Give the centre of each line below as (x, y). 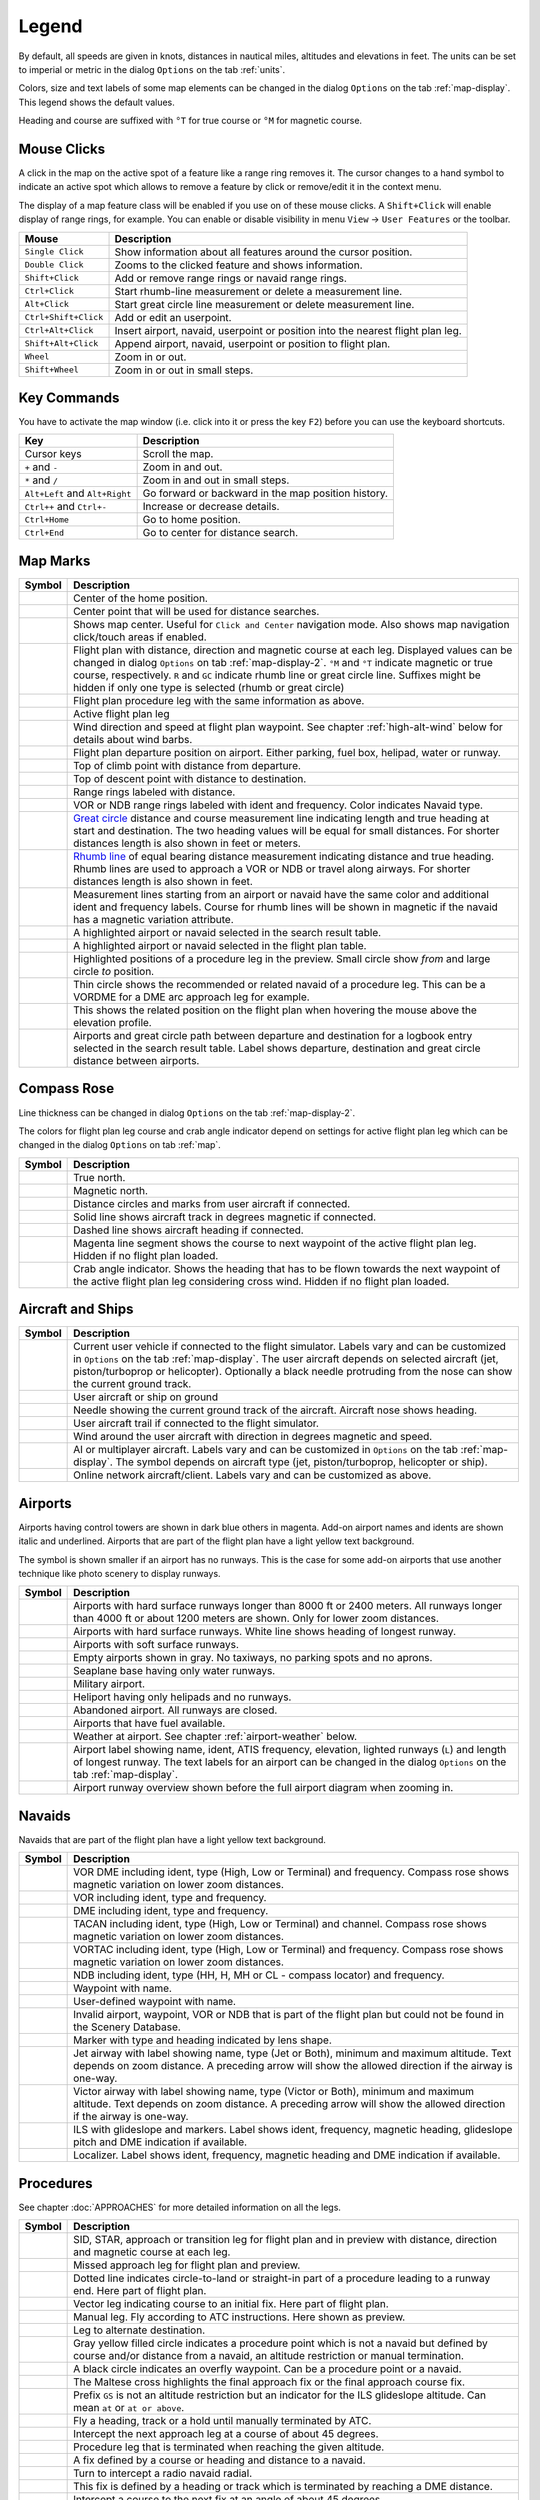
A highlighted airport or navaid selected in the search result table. (227, 932)
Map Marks (54, 560)
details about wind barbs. (133, 739)
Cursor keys (53, 454)
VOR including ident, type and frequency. (170, 1898)
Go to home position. (192, 520)
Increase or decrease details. (211, 507)
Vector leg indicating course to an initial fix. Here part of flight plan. (231, 2304)
